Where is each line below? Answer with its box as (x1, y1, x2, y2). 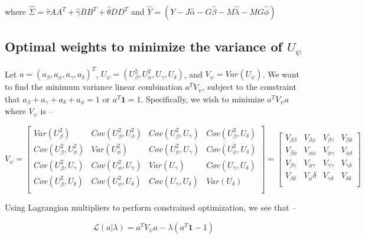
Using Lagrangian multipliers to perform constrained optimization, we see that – (5, 201, 296, 213)
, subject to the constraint (202, 80, 296, 93)
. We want (262, 67, 299, 80)
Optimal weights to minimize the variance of (5, 37, 282, 56)
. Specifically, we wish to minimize (141, 92, 265, 105)
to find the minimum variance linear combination (5, 80, 182, 93)
